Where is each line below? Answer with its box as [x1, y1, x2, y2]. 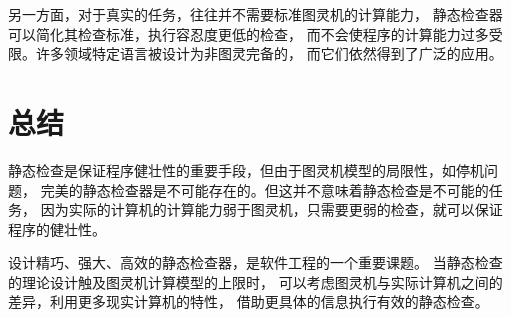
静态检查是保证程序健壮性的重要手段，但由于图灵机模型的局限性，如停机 [8, 159, 484, 180]
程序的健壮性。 [8, 218, 106, 239]
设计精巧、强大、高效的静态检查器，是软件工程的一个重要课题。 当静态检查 [8, 252, 503, 273]
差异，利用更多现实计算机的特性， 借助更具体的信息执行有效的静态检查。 [8, 291, 489, 312]
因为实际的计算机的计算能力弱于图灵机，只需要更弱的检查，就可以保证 [40, 199, 503, 220]
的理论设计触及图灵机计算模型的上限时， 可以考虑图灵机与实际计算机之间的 [8, 271, 503, 292]
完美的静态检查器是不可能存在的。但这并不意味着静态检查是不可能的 [40, 179, 489, 200]
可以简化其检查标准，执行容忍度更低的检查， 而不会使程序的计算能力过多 [8, 23, 489, 44]
